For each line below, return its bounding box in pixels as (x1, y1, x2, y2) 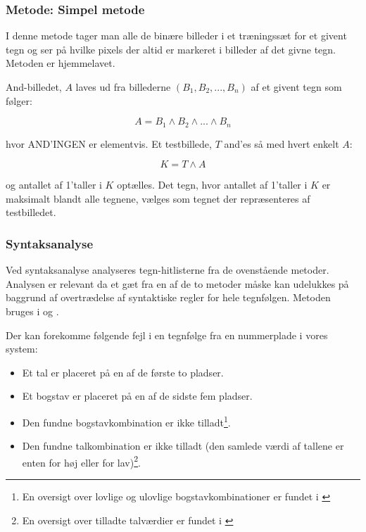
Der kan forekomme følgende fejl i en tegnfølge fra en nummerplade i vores (6, 327, 328, 342)
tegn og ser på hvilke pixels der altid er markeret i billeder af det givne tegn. (6, 42, 336, 56)
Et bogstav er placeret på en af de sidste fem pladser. (22, 388, 253, 403)
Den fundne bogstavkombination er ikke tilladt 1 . (22, 412, 231, 429)
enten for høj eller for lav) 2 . (22, 452, 141, 469)
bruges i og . (6, 304, 59, 319)
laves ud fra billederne (75, 80, 171, 94)
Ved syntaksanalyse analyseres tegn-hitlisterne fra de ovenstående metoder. (6, 262, 329, 277)
